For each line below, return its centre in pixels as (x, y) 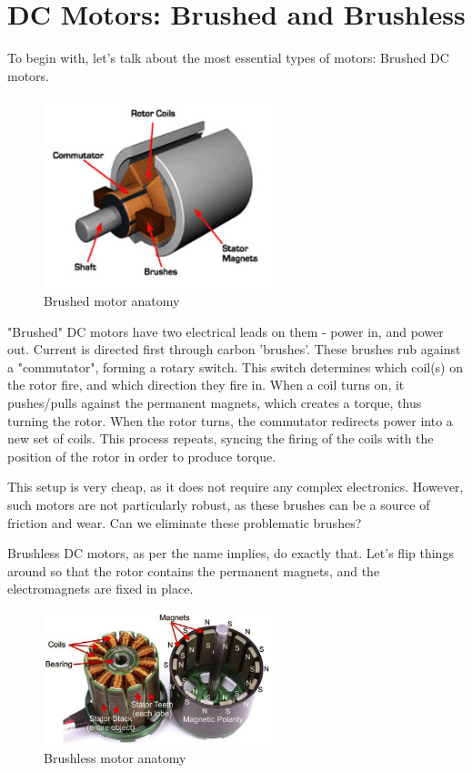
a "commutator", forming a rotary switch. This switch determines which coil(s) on (236, 366)
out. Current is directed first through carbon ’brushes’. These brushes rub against (234, 349)
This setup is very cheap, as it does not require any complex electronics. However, (236, 487)
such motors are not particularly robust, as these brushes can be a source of (219, 504)
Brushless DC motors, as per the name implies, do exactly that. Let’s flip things (231, 553)
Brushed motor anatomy (112, 301)
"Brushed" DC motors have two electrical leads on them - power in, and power (226, 331)
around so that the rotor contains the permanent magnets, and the (194, 570)
